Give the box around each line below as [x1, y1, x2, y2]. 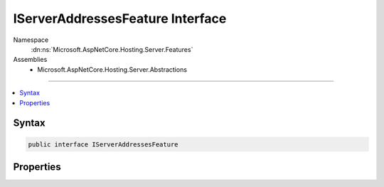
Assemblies [13, 55, 48, 64]
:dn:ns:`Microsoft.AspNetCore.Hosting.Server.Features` [31, 45, 193, 53]
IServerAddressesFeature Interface [13, 11, 227, 26]
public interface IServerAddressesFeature [28, 140, 178, 149]
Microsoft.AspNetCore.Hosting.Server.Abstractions [37, 65, 188, 74]
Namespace [13, 36, 49, 44]
